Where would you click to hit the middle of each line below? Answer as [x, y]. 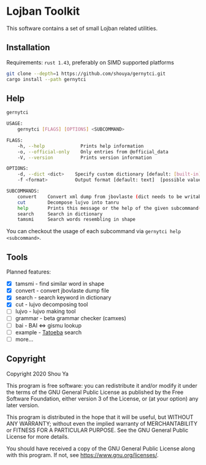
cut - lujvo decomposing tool [51, 304]
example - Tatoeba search [48, 332]
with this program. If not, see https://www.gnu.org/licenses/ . [82, 455]
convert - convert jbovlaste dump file [62, 291]
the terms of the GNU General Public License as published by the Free [95, 392]
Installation [28, 48]
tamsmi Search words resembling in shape [77, 220]
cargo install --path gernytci [46, 79]
